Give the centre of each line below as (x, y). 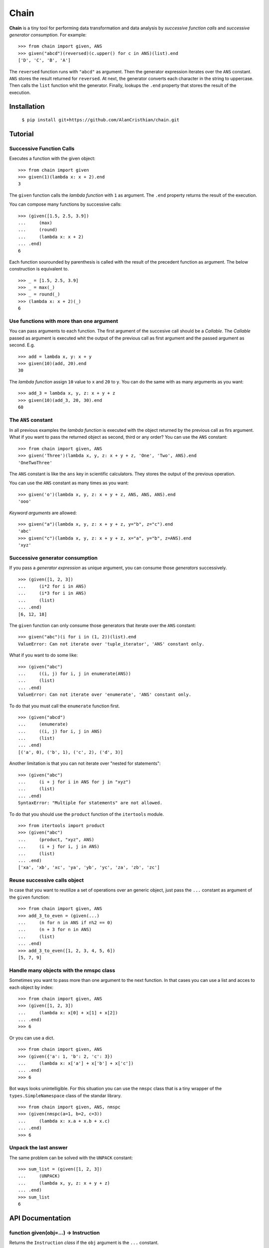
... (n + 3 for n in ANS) (55, 930)
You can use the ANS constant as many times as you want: (69, 483)
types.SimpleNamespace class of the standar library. (66, 1095)
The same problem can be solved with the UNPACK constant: (71, 1158)
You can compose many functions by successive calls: (66, 204)
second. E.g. (22, 345)
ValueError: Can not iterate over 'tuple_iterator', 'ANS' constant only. (111, 644)
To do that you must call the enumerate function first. (65, 706)
